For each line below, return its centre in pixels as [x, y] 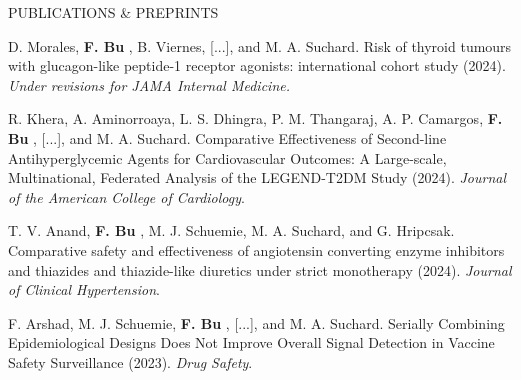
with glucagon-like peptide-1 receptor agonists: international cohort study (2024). [257, 65]
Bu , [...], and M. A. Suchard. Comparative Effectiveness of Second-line [227, 137]
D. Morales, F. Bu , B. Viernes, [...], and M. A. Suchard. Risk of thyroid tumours [260, 45]
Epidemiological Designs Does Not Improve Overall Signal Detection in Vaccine [251, 342]
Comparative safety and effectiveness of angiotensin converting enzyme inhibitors [256, 249]
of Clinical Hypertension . [84, 289]
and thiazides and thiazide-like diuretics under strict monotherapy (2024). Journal [260, 269]
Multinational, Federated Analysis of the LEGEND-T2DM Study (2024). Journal [257, 177]
